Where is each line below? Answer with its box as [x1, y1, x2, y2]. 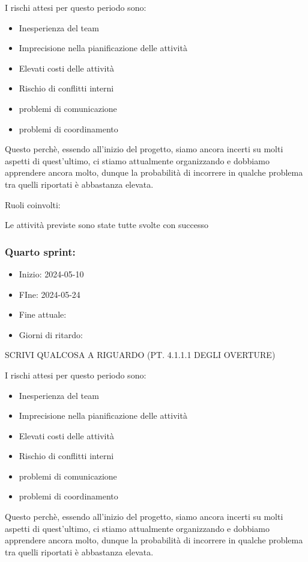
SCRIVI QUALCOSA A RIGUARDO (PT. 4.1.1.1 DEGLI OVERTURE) [5, 348, 276, 361]
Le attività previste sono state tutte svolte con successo [5, 218, 209, 231]
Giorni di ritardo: [19, 328, 83, 341]
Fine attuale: [19, 308, 67, 321]
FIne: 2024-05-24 [19, 288, 80, 300]
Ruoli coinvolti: [5, 198, 61, 211]
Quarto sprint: [5, 244, 76, 259]
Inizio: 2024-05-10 [19, 267, 84, 280]
